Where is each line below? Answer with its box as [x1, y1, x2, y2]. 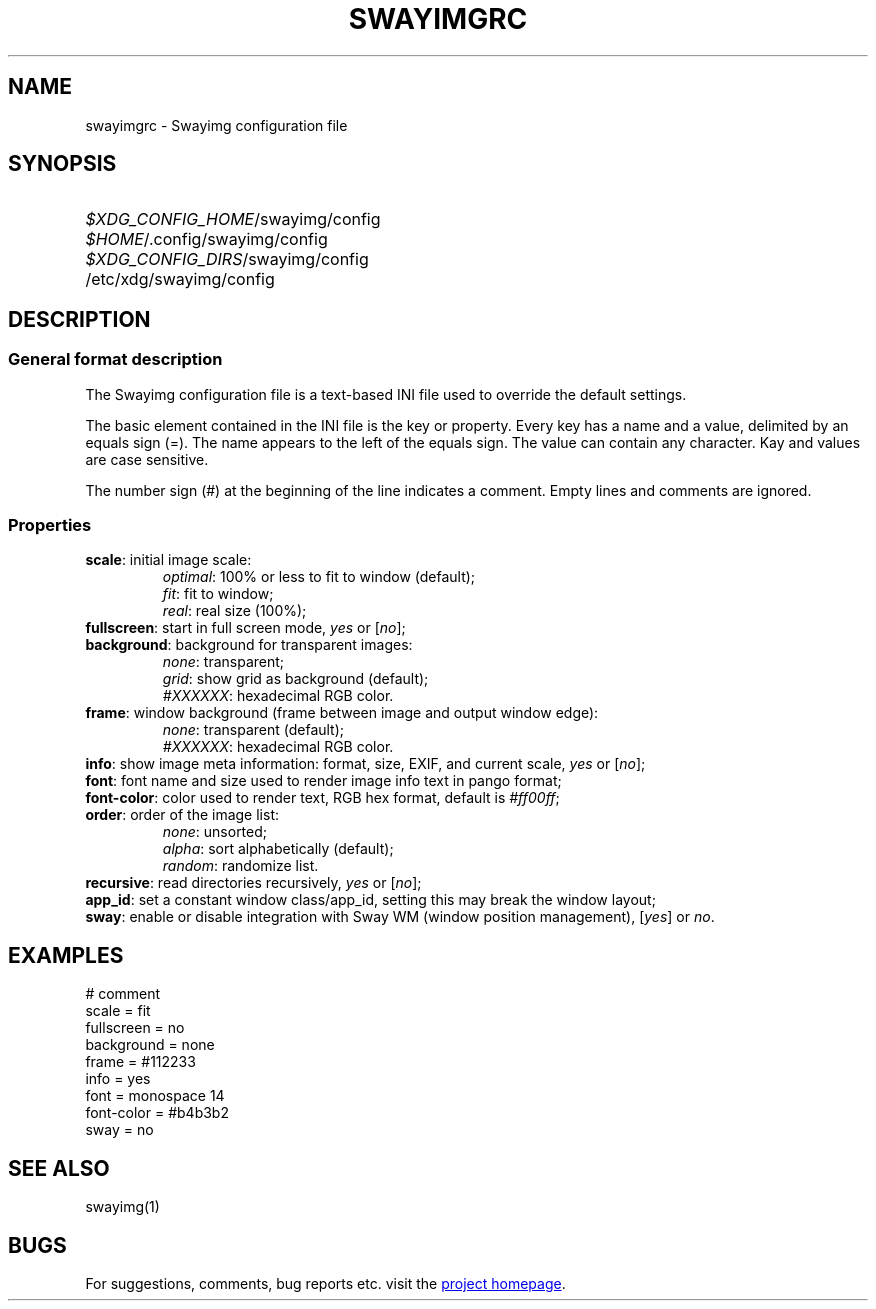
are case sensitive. [85, 450, 209, 468]
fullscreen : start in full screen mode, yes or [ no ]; [85, 619, 406, 637]
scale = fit [85, 1002, 151, 1020]
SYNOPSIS [8, 151, 117, 177]
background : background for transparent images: [85, 636, 413, 654]
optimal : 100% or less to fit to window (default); [162, 568, 476, 586]
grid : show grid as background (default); [162, 670, 429, 688]
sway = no [85, 1121, 154, 1139]
